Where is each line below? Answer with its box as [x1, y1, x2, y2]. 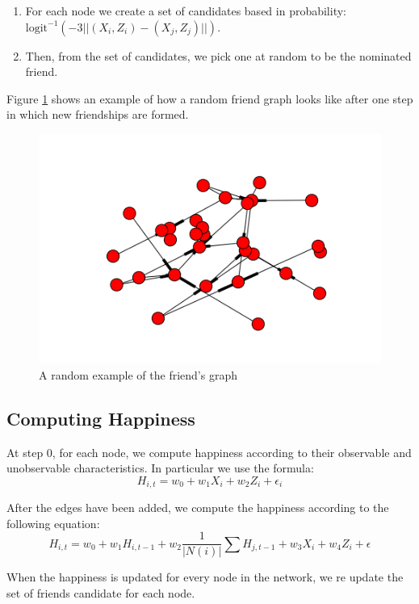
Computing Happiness [6, 405, 195, 430]
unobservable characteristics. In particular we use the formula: [6, 459, 314, 476]
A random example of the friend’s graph [39, 366, 237, 383]
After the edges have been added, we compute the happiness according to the [6, 499, 389, 516]
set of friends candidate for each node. [6, 584, 195, 601]
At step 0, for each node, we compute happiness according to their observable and [6, 443, 412, 460]
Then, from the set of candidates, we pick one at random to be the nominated [25, 47, 412, 64]
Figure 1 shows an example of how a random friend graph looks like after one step [6, 90, 413, 107]
